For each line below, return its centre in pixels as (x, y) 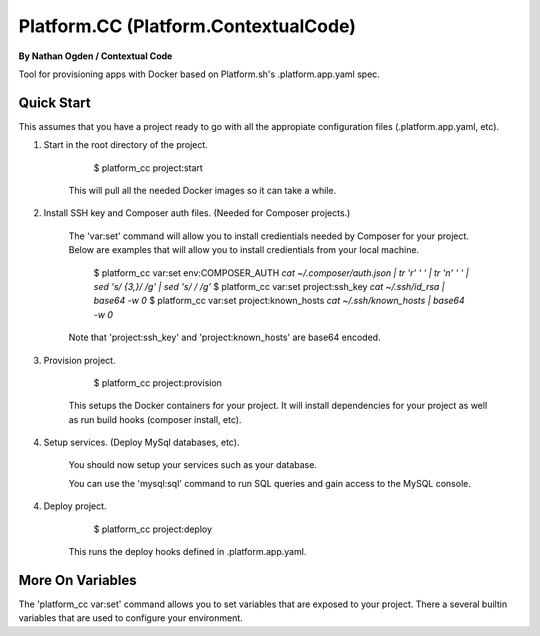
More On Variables (77, 580)
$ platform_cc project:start (148, 167)
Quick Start (54, 102)
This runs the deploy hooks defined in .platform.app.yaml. (187, 552)
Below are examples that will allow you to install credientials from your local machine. (244, 250)
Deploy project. (75, 506)
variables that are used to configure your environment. (131, 618)
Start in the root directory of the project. (126, 145)
